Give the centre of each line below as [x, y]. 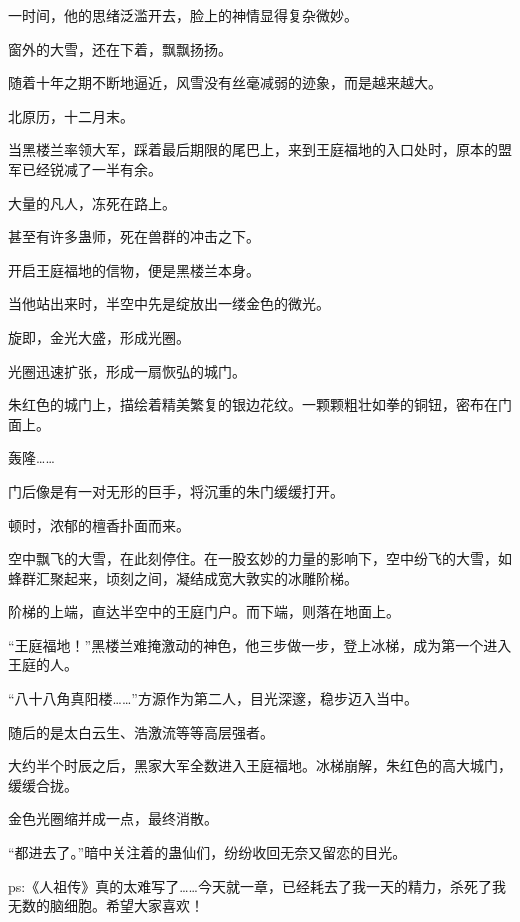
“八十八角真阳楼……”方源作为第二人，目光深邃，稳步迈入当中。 [213, 698]
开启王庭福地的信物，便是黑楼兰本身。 [134, 269]
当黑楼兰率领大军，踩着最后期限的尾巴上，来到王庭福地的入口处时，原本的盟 [260, 149]
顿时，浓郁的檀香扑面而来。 [99, 524]
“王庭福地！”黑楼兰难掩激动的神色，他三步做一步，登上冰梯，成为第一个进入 [260, 644]
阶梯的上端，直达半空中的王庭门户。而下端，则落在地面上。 [204, 611]
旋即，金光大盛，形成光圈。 [99, 336]
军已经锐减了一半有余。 [85, 168]
